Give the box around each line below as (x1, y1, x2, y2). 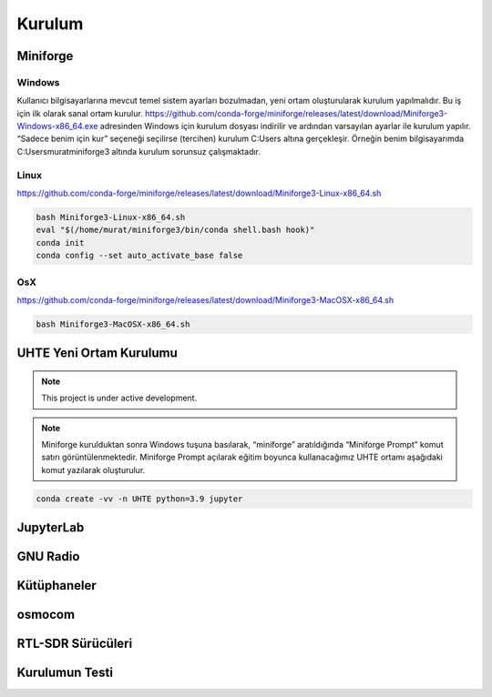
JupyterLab (16, 520, 85, 536)
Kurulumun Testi (16, 665, 114, 681)
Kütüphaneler (16, 578, 97, 593)
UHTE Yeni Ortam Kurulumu (16, 346, 178, 361)
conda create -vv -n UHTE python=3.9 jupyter (36, 493, 243, 504)
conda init (36, 237, 85, 247)
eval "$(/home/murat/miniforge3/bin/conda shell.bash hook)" (36, 225, 315, 236)
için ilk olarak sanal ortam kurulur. (16, 107, 143, 118)
